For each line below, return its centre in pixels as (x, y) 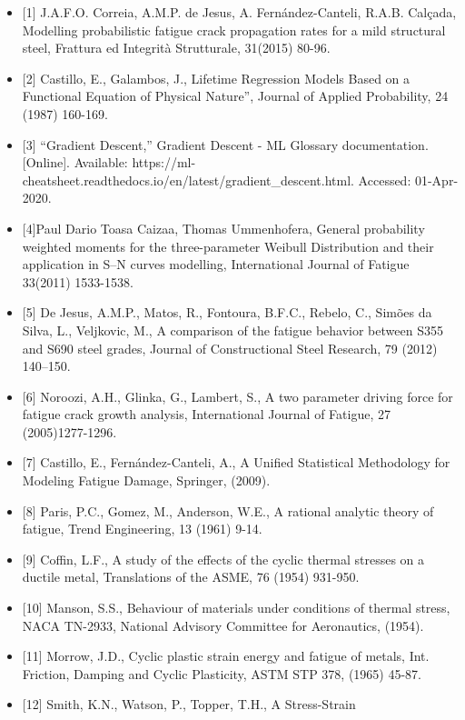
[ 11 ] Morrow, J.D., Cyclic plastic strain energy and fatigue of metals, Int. (226, 656)
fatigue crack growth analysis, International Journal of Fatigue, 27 (206, 414)
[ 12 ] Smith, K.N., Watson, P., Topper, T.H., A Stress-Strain (189, 704)
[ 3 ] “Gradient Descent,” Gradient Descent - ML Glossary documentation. (225, 144)
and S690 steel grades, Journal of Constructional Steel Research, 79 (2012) (230, 348)
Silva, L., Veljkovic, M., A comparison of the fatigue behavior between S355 (232, 330)
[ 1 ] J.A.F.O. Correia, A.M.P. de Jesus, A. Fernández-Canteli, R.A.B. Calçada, (239, 12)
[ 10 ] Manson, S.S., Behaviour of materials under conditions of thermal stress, (236, 608)
